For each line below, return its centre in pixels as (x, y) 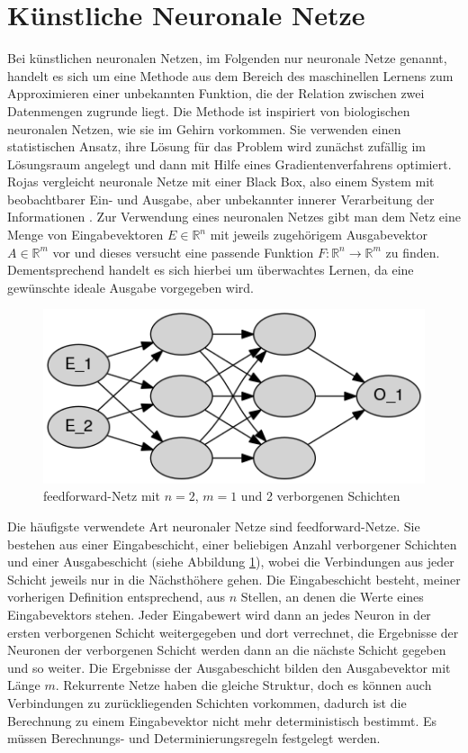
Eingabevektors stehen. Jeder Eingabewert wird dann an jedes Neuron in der (219, 614)
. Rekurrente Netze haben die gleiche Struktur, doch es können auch (243, 685)
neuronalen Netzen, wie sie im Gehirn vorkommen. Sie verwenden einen (204, 128)
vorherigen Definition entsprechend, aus (116, 597)
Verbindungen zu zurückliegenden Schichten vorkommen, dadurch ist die (207, 702)
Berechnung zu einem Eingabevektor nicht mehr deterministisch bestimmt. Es (222, 720)
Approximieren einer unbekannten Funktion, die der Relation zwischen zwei (216, 93)
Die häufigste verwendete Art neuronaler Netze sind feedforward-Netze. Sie (214, 526)
